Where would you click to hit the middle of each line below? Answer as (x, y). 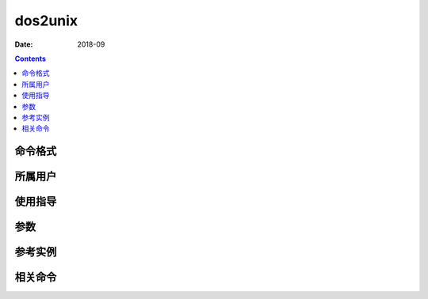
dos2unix (46, 21)
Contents (31, 59)
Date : (24, 44)
